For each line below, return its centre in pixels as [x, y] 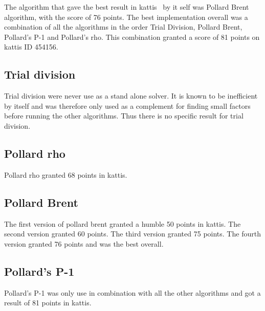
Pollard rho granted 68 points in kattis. [66, 174]
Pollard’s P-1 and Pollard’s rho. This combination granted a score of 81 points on [132, 37]
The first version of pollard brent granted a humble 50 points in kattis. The [123, 223]
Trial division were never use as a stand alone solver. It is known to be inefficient [131, 96]
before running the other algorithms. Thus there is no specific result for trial [124, 116]
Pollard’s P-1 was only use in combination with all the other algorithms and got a [132, 292]
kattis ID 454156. [31, 47]
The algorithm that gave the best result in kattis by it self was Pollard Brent [127, 7]
